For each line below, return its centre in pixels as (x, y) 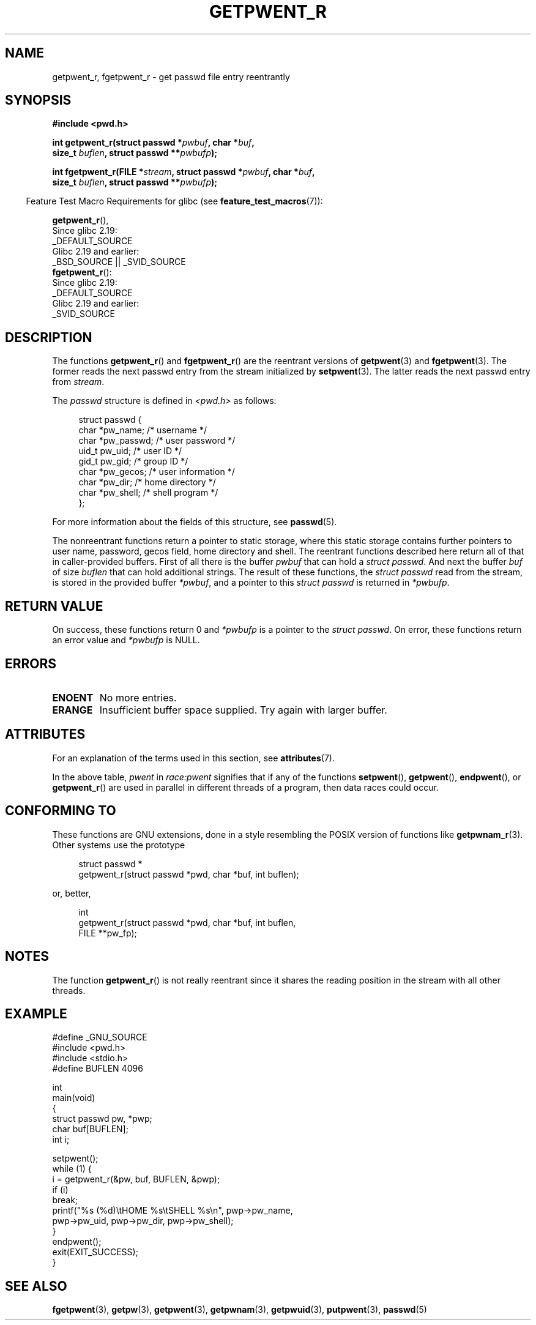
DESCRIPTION (49, 337)
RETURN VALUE (54, 606)
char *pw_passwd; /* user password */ (157, 441)
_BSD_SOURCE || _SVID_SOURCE (119, 262)
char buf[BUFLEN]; (90, 1129)
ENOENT (73, 697)
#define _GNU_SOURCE (100, 1037)
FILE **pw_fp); (108, 933)
